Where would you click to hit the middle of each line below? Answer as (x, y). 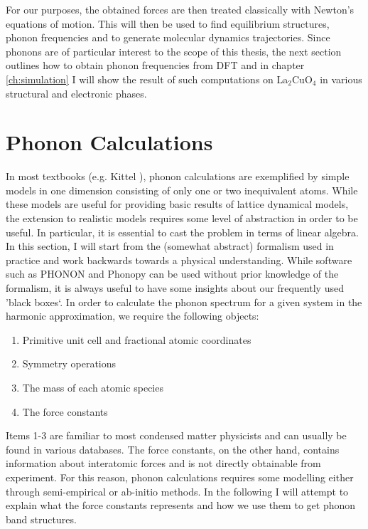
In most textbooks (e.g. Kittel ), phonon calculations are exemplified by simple (178, 176)
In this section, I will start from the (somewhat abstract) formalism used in (170, 246)
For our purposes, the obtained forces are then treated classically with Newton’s (180, 9)
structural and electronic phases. (76, 93)
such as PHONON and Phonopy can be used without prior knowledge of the (172, 274)
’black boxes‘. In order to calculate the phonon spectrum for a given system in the (184, 302)
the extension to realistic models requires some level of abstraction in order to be (182, 218)
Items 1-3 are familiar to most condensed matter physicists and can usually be (176, 435)
